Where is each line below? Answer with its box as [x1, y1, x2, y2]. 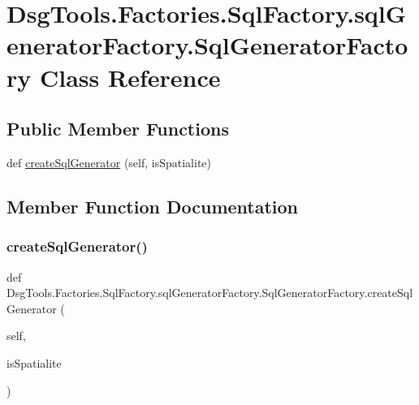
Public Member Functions [6, 116, 229, 141]
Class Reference [39, 60, 221, 93]
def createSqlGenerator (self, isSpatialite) [6, 153, 212, 170]
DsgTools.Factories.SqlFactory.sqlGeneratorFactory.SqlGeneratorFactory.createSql [6, 284, 413, 301]
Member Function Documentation [6, 193, 299, 218]
